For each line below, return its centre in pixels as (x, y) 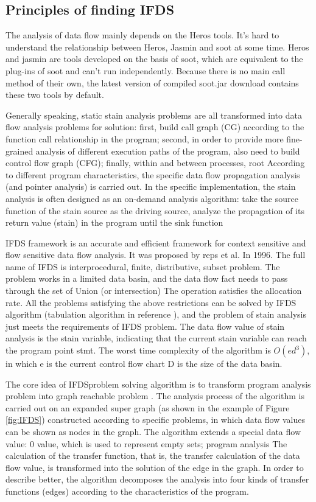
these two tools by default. (55, 95)
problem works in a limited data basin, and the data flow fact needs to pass (147, 278)
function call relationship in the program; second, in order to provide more (145, 138)
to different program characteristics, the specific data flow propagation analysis (153, 174)
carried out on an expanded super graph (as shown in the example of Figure (148, 407)
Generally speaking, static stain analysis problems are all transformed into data (154, 115)
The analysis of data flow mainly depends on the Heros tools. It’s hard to (142, 35)
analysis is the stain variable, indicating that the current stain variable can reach (156, 338)
